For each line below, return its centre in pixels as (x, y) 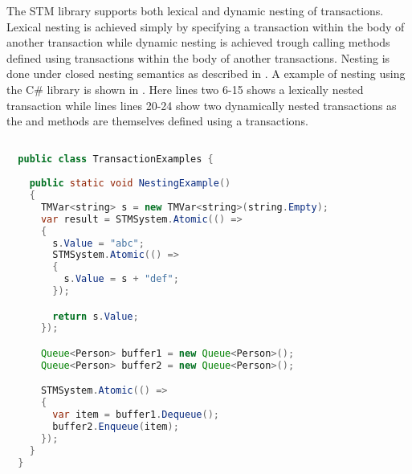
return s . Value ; (96, 316)
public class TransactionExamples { (116, 159)
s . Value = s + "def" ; (121, 279)
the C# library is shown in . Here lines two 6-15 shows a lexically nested (185, 89)
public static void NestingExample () (130, 184)
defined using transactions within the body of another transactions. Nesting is (198, 57)
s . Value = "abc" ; (98, 243)
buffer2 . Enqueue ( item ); (116, 427)
